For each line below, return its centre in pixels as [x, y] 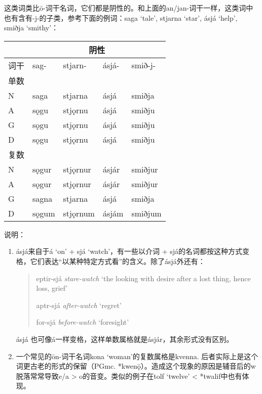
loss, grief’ [52, 288]
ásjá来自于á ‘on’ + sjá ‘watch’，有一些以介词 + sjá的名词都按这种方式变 [133, 251]
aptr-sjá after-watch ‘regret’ [79, 305]
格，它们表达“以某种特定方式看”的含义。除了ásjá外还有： [110, 261]
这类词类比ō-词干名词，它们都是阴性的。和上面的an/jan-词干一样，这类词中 [129, 8]
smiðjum [146, 213]
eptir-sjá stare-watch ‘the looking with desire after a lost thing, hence [143, 278]
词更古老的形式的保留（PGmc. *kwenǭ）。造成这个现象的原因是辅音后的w [136, 366]
